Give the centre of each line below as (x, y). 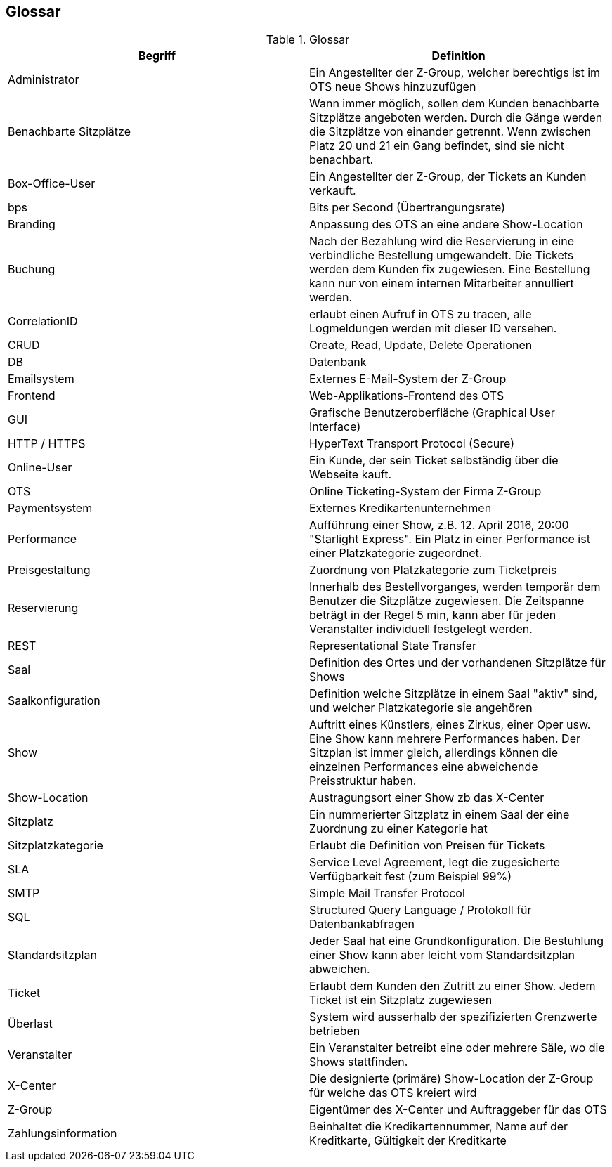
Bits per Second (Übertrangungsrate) (407, 208)
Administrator (44, 80)
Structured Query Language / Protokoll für (421, 910)
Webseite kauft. (351, 475)
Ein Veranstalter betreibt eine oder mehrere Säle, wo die (457, 1048)
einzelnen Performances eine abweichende (424, 767)
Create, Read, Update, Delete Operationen (421, 345)
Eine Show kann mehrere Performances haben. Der (445, 739)
